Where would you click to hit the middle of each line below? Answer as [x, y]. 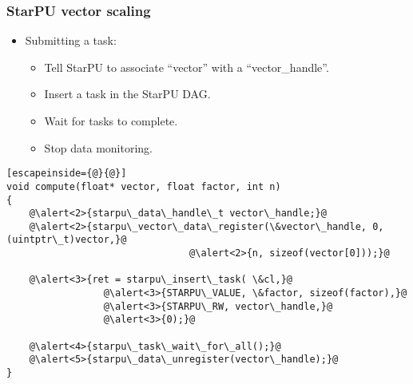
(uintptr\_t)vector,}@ [67, 240]
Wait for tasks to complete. [111, 121]
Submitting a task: [71, 40]
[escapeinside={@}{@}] [67, 174]
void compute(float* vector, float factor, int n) [144, 186]
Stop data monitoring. [99, 147]
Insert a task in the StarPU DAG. [127, 94]
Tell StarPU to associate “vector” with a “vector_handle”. [187, 67]
